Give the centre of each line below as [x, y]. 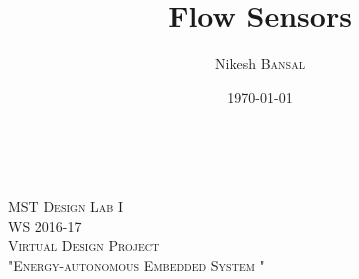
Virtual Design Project [84, 245]
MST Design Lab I [66, 205]
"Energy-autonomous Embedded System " [136, 264]
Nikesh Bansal [260, 63]
